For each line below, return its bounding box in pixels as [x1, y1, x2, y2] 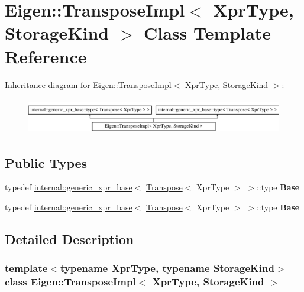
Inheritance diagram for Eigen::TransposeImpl [5, 78, 172, 90]
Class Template [144, 21, 271, 45]
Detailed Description [5, 229, 134, 248]
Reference [5, 44, 87, 68]
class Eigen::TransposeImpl [5, 274, 136, 289]
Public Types [5, 153, 88, 171]
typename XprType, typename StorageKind [60, 261, 274, 275]
